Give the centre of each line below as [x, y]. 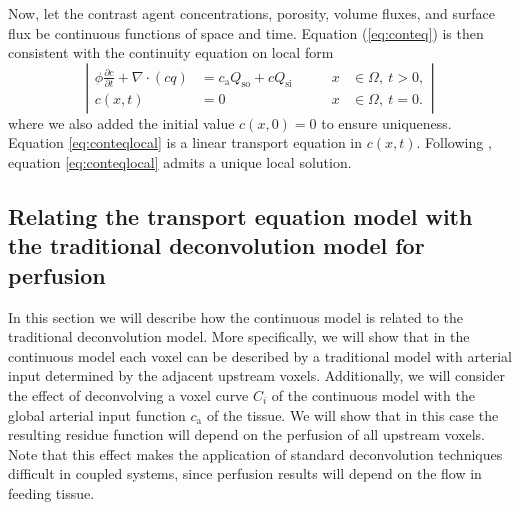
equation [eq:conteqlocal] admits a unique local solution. [180, 161]
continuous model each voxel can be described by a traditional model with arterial [260, 355]
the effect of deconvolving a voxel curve [128, 394]
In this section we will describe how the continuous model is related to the [236, 316]
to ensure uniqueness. [386, 122]
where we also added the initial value [121, 122]
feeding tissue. [51, 492]
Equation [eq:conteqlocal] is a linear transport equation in [185, 142]
